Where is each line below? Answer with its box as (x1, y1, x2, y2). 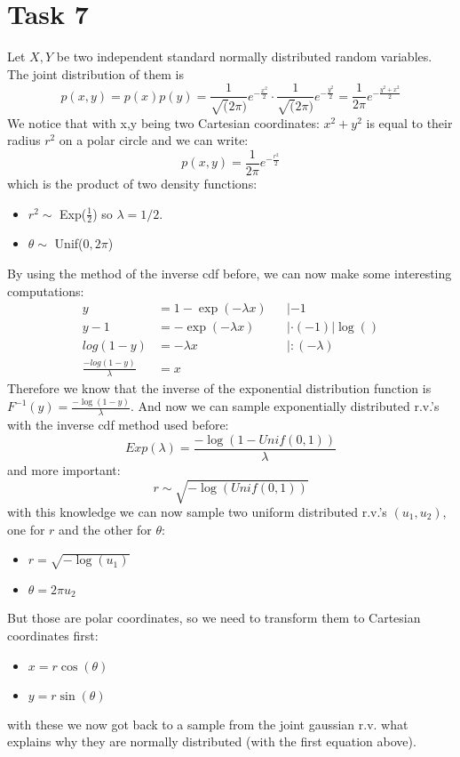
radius (7, 131, 41, 149)
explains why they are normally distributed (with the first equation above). (7, 732, 416, 751)
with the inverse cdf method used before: (7, 415, 229, 434)
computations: (7, 281, 84, 300)
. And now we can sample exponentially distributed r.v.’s (130, 397, 440, 415)
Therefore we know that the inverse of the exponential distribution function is (7, 379, 432, 398)
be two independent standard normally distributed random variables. (56, 47, 432, 66)
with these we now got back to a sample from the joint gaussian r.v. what (7, 714, 408, 733)
